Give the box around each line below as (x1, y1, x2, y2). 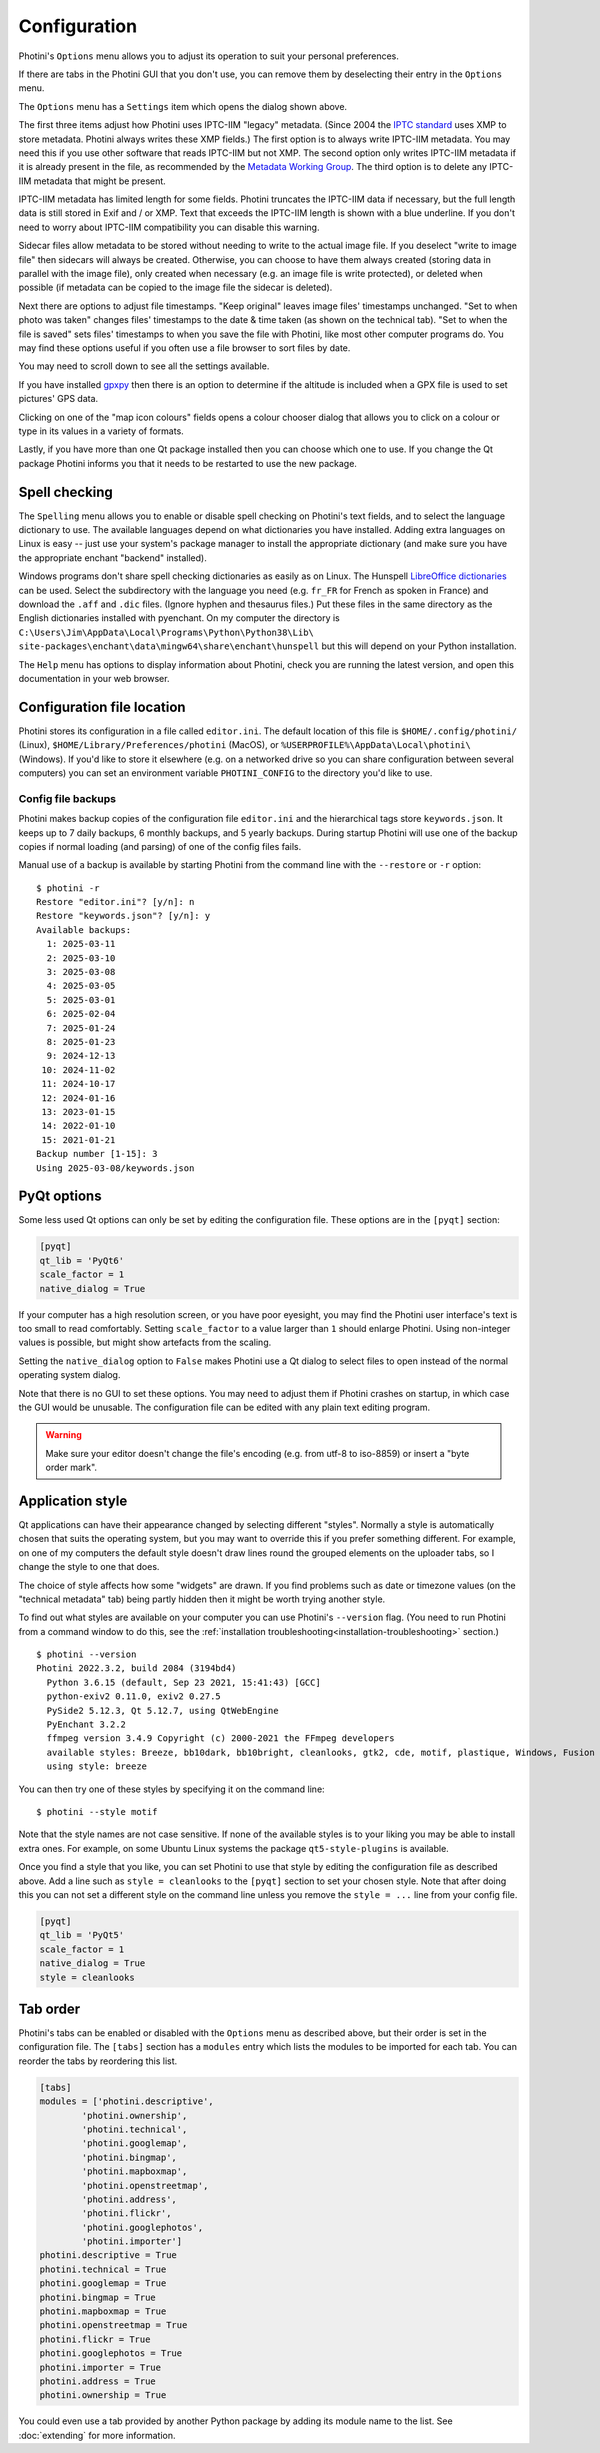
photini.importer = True (39, 2361, 162, 2373)
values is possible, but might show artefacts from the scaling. (18, 1336, 272, 1349)
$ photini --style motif (36, 1806, 158, 1817)
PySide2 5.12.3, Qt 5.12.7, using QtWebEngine (46, 1705, 279, 1716)
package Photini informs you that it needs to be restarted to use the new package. (18, 457, 357, 469)
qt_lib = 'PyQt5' (39, 1930, 125, 1941)
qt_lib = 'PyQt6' (39, 1255, 125, 1266)
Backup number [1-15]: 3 (36, 1148, 158, 1160)
